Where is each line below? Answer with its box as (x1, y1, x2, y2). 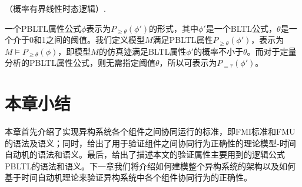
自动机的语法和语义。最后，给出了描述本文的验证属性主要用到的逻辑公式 (5, 148, 285, 161)
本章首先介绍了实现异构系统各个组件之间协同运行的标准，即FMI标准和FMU (5, 125, 296, 138)
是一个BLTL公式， (205, 22, 277, 34)
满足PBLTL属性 (152, 34, 213, 46)
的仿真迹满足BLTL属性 (98, 45, 187, 57)
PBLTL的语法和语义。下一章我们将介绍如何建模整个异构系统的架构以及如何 (5, 159, 296, 172)
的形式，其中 (149, 22, 198, 34)
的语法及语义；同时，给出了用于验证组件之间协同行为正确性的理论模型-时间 (5, 136, 296, 149)
